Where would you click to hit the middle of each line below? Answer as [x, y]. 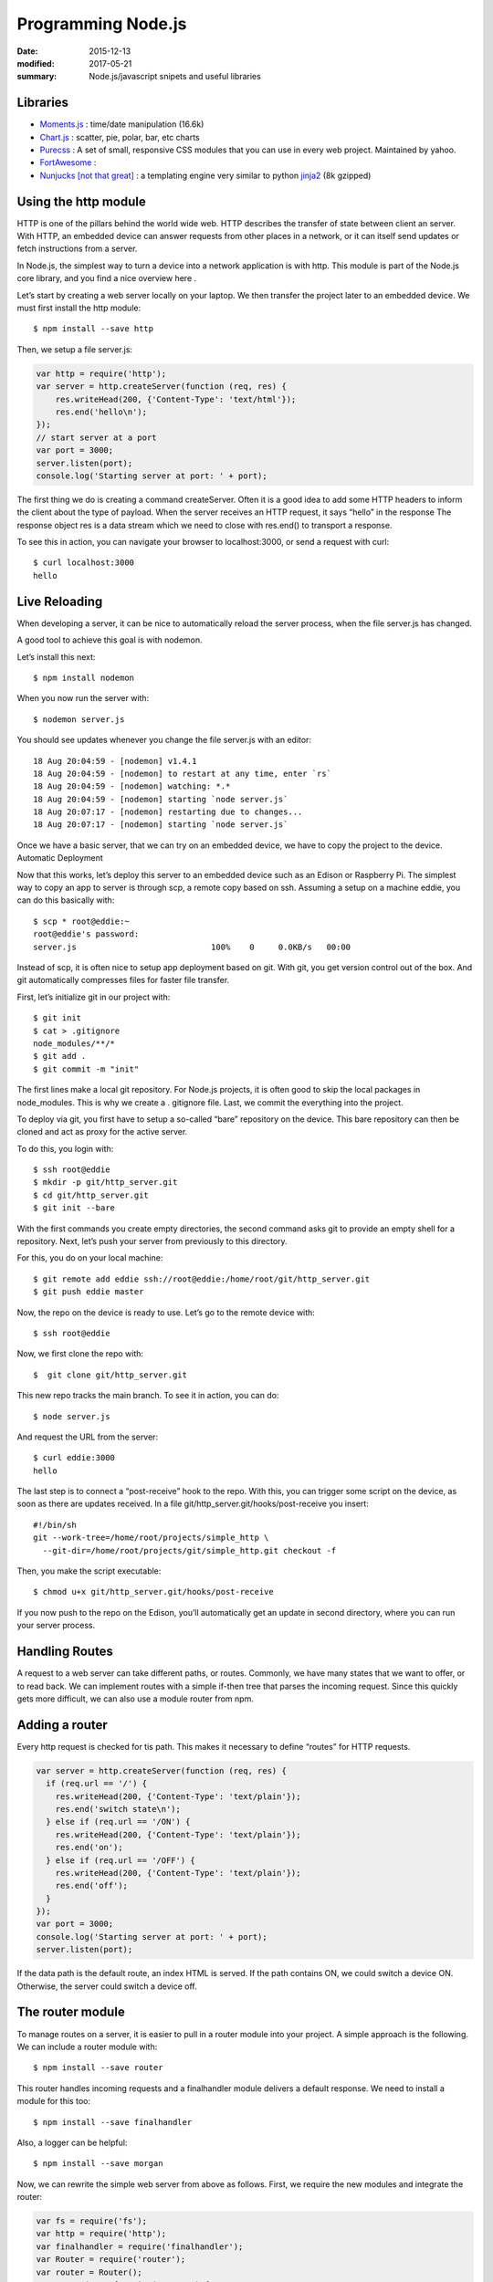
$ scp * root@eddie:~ [81, 921]
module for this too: [54, 2101]
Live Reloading [60, 601]
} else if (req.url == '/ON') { [118, 1822]
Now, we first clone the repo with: [80, 1354]
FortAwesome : [68, 162]
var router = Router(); [89, 2272]
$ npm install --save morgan [98, 2164]
